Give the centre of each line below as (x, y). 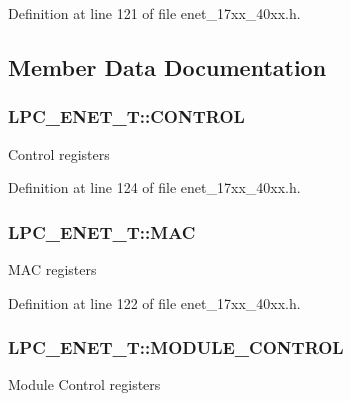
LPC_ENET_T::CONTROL (126, 116)
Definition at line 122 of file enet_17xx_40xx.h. (154, 302)
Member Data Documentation (167, 66)
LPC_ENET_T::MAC (102, 231)
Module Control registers (84, 384)
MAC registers (52, 269)
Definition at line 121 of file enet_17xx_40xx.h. (154, 13)
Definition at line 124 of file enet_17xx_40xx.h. (154, 187)
